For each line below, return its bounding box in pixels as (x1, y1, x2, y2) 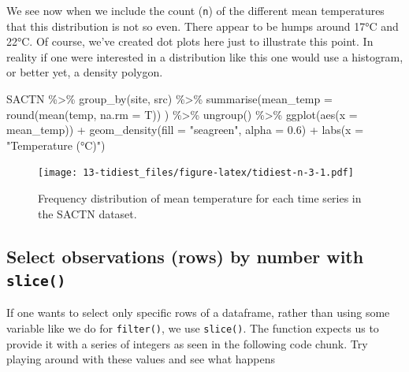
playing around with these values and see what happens (6, 351, 276, 367)
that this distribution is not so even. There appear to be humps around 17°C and (6, 17, 399, 34)
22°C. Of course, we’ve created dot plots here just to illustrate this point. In (6, 33, 374, 50)
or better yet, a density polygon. (6, 64, 163, 80)
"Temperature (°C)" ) (6, 136, 106, 153)
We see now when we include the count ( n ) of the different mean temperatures (6, 2, 385, 18)
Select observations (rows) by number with (6, 244, 364, 268)
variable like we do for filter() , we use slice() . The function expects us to (6, 320, 379, 337)
